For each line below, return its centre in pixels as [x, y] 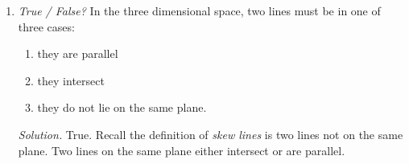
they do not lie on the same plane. [122, 107]
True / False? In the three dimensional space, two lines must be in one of [199, 10]
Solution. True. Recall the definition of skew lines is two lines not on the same [211, 134]
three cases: [46, 26]
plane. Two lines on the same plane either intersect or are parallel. [182, 150]
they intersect [71, 80]
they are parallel [78, 53]
